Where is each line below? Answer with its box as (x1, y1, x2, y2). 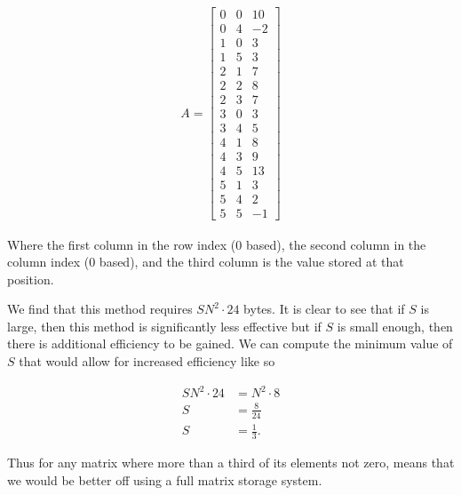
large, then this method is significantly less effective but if (7, 316, 322, 335)
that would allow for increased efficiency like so (19, 352, 275, 371)
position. (7, 269, 54, 288)
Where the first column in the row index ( (7, 235, 236, 253)
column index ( (7, 252, 90, 271)
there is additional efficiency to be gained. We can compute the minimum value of (7, 334, 453, 353)
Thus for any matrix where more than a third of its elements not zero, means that (7, 452, 455, 471)
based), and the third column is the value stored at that (99, 252, 404, 271)
